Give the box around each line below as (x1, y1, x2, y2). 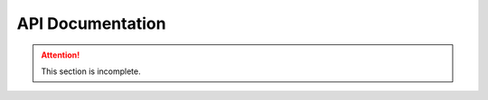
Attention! (41, 50, 80, 60)
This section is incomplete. (41, 66, 141, 77)
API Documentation (16, 14, 166, 33)
